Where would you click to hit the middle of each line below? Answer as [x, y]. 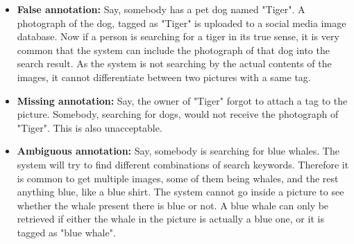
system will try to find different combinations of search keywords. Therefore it [183, 164]
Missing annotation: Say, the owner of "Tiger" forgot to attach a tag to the [182, 100]
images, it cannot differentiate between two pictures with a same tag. [164, 77]
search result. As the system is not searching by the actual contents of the [174, 63]
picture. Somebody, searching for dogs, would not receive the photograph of [178, 114]
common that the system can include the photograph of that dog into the [173, 50]
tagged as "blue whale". [66, 232]
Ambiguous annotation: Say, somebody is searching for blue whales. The [178, 151]
